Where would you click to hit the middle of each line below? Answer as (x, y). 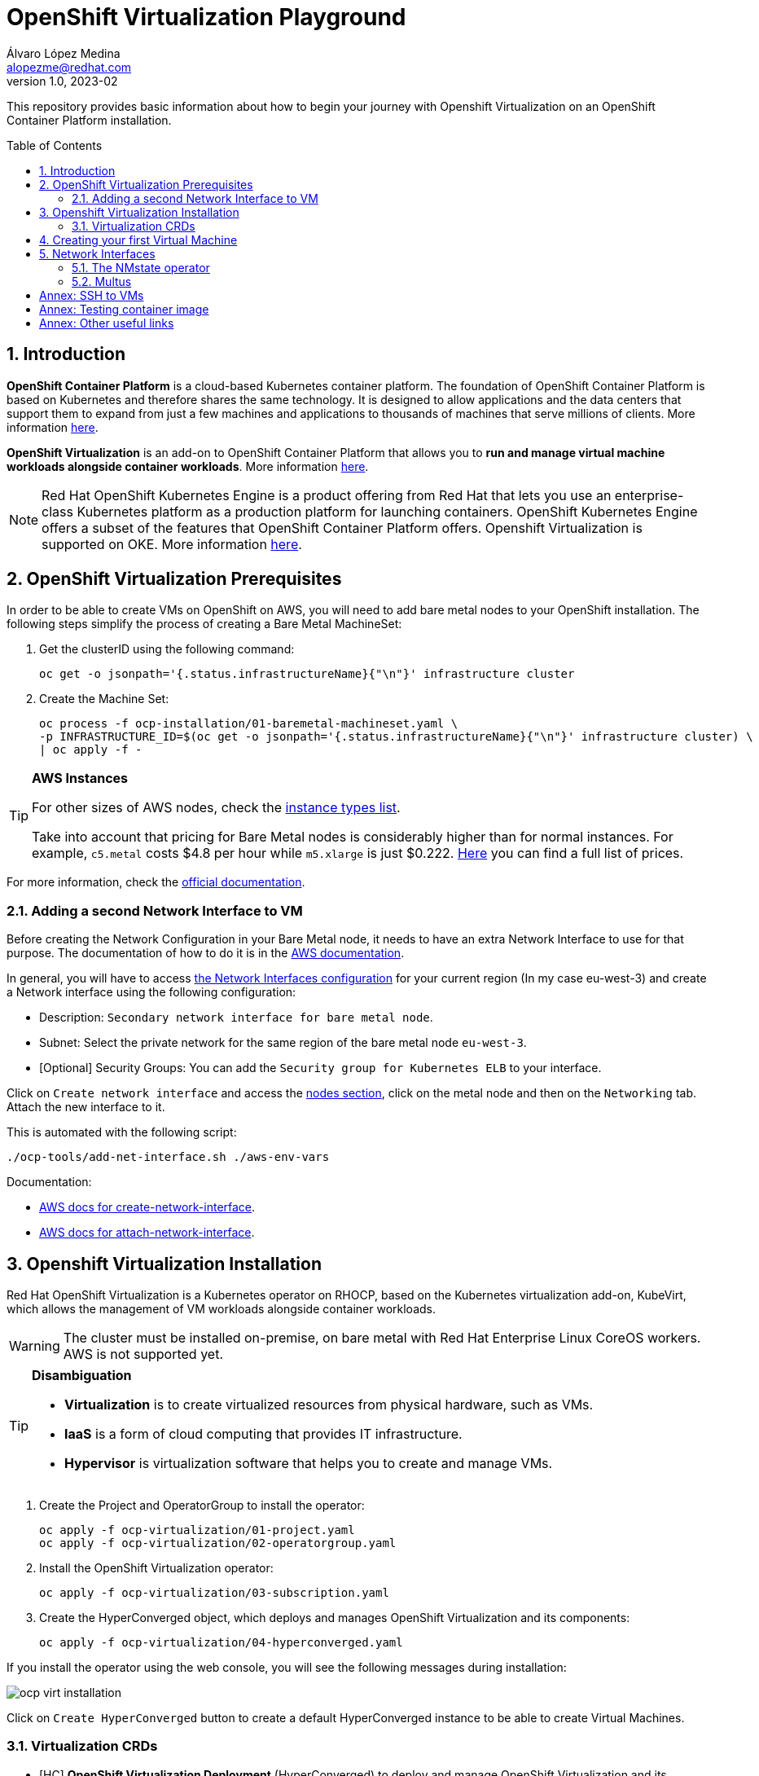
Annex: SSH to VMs (92, 295)
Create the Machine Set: (104, 699)
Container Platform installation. (89, 120)
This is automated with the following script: (122, 1132)
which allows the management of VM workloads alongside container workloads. (222, 1309)
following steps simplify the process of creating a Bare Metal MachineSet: (204, 624)
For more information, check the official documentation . (156, 882)
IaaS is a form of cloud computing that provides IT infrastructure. (263, 1434)
